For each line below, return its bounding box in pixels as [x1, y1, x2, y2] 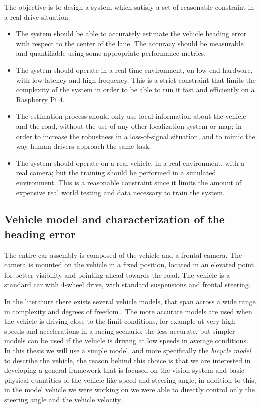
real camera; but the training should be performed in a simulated [16, 167, 216, 178]
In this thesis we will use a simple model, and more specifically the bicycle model [4, 345, 251, 356]
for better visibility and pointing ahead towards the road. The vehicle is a [4, 269, 230, 280]
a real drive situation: [4, 11, 70, 22]
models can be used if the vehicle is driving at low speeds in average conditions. [4, 335, 248, 346]
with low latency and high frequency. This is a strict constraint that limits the [16, 74, 256, 85]
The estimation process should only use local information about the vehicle [16, 111, 246, 121]
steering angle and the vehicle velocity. [4, 394, 122, 404]
